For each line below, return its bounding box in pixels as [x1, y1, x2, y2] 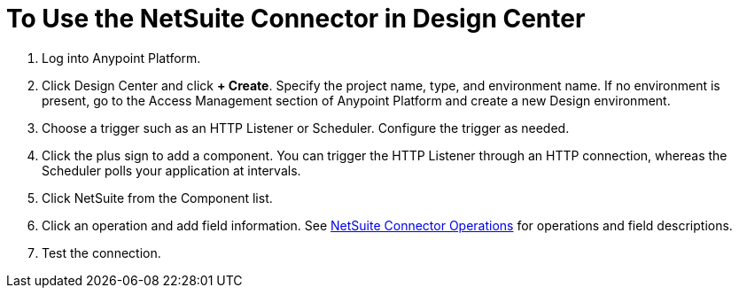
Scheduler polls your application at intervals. [42, 162, 301, 178]
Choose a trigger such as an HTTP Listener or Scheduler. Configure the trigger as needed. [42, 120, 570, 136]
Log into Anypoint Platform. [42, 50, 201, 66]
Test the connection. [42, 245, 161, 260]
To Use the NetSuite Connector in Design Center [6, 4, 586, 34]
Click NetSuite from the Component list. [42, 190, 273, 206]
